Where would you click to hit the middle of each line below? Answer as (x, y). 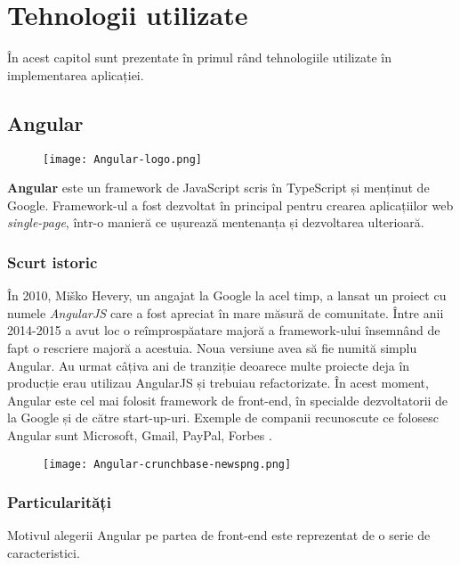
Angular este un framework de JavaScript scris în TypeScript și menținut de (218, 188)
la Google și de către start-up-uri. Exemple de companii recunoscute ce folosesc (223, 418)
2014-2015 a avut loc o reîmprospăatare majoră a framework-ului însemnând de (224, 330)
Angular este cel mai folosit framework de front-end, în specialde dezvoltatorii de (228, 400)
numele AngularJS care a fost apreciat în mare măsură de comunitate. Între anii (226, 312)
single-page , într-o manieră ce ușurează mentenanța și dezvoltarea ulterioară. (216, 222)
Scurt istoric (52, 262)
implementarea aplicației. (76, 74)
